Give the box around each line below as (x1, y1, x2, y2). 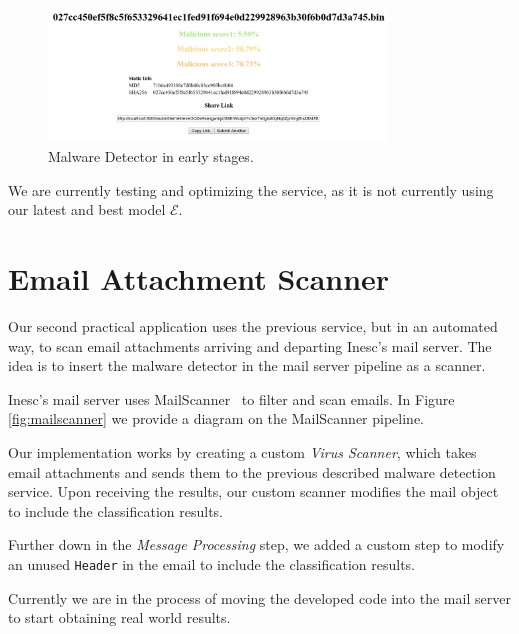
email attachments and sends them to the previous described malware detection (8, 461, 496, 482)
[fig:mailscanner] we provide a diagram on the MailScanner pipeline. (8, 408, 425, 429)
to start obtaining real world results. (8, 607, 231, 628)
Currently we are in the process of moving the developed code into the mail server (8, 587, 511, 608)
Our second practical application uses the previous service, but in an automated (8, 315, 498, 336)
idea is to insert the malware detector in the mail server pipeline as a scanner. (8, 355, 486, 376)
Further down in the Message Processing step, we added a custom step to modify (8, 534, 505, 555)
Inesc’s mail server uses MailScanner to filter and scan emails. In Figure (8, 388, 455, 409)
